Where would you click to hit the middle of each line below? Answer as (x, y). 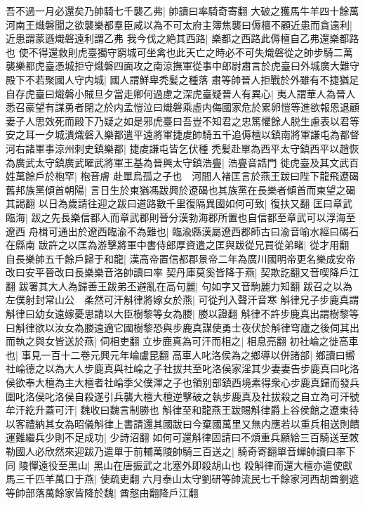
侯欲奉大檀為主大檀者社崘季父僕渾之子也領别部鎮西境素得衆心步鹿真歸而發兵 (182, 382)
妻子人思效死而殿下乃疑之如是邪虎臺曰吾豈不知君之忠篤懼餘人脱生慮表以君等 (182, 120)
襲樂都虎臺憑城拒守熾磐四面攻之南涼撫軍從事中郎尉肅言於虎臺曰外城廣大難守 (182, 66)
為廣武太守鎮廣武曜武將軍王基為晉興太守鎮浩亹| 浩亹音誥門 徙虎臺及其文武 (178, 162)
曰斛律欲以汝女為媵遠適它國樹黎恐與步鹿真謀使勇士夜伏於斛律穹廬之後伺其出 (182, 327)
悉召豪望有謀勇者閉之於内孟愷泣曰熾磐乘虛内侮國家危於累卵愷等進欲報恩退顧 (182, 107)
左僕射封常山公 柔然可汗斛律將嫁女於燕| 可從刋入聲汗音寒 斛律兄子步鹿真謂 (182, 300)
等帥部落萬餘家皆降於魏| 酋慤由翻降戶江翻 (102, 492)
